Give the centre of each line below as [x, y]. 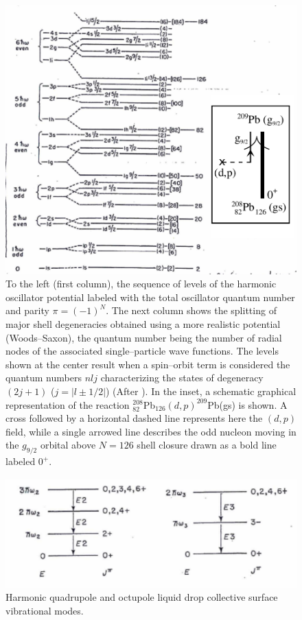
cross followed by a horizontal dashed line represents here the [134, 418]
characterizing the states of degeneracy [182, 378]
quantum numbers [44, 378]
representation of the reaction [68, 404]
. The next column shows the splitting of [191, 310]
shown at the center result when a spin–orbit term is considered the [148, 364]
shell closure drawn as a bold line [207, 445]
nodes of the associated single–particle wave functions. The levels [142, 351]
